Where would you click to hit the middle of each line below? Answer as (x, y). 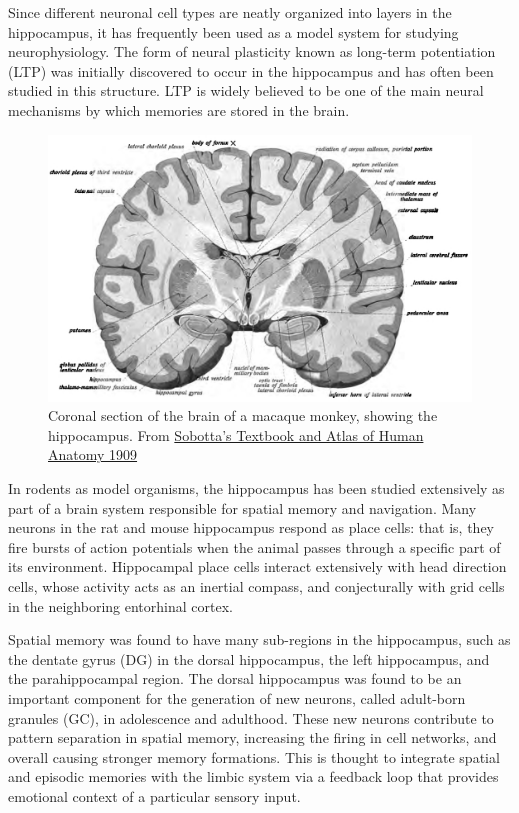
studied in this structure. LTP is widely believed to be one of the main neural (246, 90)
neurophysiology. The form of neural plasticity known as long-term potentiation (252, 51)
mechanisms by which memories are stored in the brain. (179, 109)
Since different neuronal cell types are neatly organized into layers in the (230, 12)
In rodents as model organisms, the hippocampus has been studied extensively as (256, 488)
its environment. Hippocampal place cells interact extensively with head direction (257, 566)
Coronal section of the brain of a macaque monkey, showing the (243, 415)
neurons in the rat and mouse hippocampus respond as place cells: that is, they (251, 527)
